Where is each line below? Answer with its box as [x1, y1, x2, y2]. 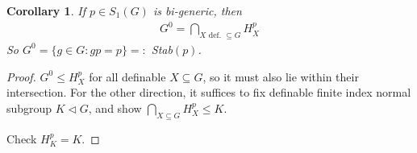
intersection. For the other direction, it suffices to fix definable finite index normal [6, 84, 411, 101]
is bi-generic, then [152, 2, 242, 19]
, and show [88, 99, 142, 116]
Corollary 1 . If [6, 2, 85, 19]
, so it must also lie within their [202, 68, 359, 85]
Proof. [6, 68, 36, 85]
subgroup [6, 99, 52, 116]
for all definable [89, 68, 166, 85]
